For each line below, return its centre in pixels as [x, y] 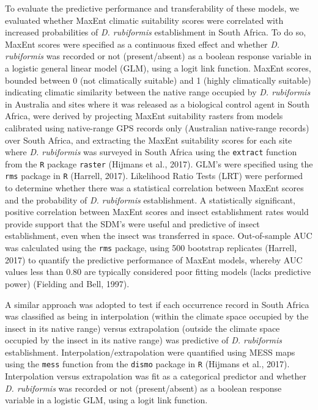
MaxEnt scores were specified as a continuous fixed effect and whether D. [142, 44]
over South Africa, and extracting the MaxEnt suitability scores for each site [149, 140]
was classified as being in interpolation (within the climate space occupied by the [157, 316]
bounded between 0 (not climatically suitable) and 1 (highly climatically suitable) [158, 80]
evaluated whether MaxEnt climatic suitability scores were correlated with [144, 20]
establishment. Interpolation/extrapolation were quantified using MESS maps [150, 352]
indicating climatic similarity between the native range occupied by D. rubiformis [158, 92]
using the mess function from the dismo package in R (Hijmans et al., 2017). [147, 364]
